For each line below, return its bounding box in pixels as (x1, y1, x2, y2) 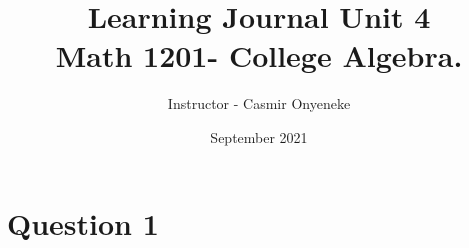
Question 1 (7, 202, 159, 243)
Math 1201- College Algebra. (55, 35, 463, 76)
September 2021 (210, 126, 308, 147)
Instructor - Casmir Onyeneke (167, 93, 351, 114)
